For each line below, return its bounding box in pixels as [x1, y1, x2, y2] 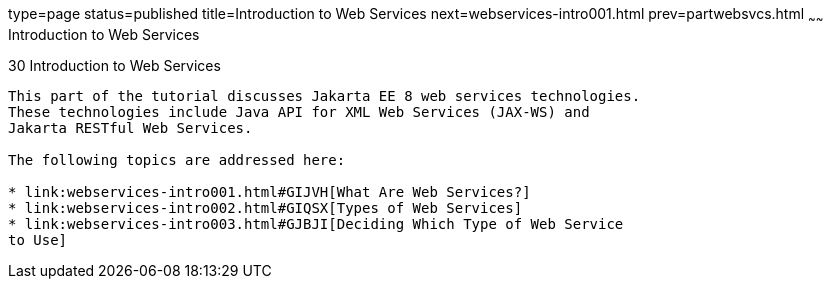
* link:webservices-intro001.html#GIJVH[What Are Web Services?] [8, 183, 531, 200]
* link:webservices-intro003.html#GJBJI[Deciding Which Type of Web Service [8, 215, 624, 232]
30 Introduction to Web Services [8, 56, 221, 74]
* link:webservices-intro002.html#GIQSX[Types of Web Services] [8, 199, 523, 216]
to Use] [8, 231, 68, 248]
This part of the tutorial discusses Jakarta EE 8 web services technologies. [8, 87, 641, 104]
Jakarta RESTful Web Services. [8, 119, 253, 136]
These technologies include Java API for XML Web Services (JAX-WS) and [8, 103, 590, 120]
